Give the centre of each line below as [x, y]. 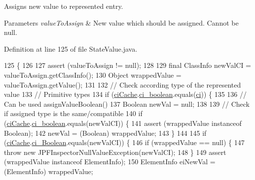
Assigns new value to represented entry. [64, 6]
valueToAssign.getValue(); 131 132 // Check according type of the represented [123, 84]
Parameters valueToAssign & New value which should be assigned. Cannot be [121, 22]
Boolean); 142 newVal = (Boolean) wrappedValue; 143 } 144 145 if [105, 133]
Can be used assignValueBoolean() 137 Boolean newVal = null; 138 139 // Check [127, 104]
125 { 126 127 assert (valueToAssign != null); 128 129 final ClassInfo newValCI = [127, 65]
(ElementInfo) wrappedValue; [49, 171]
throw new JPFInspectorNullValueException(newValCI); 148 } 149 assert [115, 152]
